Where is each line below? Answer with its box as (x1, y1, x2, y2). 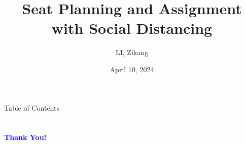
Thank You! (4, 132, 47, 142)
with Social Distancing (51, 18, 213, 38)
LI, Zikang (116, 47, 148, 58)
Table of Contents (4, 102, 59, 113)
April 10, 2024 (110, 64, 154, 74)
